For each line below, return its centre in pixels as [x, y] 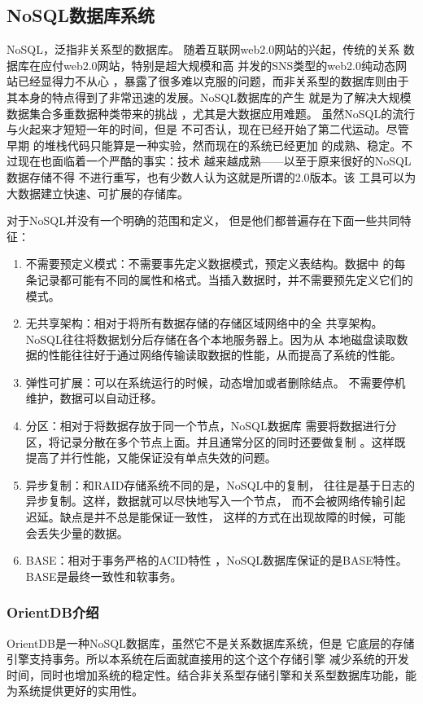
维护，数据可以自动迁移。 [94, 398]
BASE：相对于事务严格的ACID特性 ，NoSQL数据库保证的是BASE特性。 [216, 560]
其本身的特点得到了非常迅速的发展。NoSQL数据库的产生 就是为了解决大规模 [209, 97]
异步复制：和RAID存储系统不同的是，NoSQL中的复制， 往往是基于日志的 [220, 484]
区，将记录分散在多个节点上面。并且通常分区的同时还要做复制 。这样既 [216, 441]
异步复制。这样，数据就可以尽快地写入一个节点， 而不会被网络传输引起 [216, 501]
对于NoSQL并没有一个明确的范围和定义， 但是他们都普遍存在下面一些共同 [203, 220]
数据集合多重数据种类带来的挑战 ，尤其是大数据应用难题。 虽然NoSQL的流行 [211, 113]
